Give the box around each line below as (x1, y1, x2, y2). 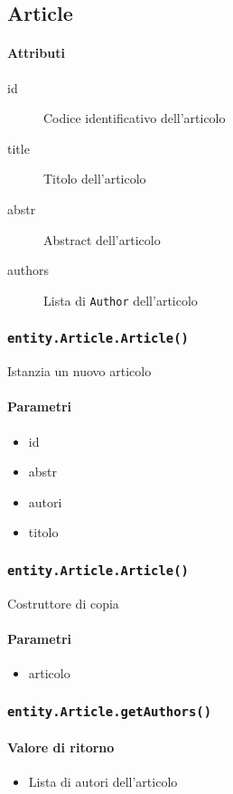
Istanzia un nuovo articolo (7, 362, 152, 381)
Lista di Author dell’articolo (43, 290, 198, 309)
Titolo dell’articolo (43, 169, 146, 188)
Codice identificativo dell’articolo (43, 109, 226, 128)
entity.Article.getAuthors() (7, 704, 212, 719)
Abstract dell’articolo (43, 230, 161, 249)
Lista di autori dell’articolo (28, 771, 178, 790)
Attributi (7, 43, 65, 62)
